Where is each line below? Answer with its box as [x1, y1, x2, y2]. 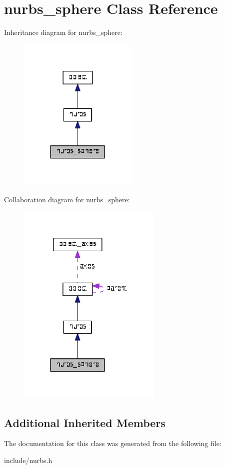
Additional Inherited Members [4, 415, 165, 430]
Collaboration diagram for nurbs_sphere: [4, 194, 130, 204]
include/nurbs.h [4, 455, 52, 465]
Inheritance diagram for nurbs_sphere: [4, 27, 122, 37]
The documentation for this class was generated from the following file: [4, 438, 221, 449]
